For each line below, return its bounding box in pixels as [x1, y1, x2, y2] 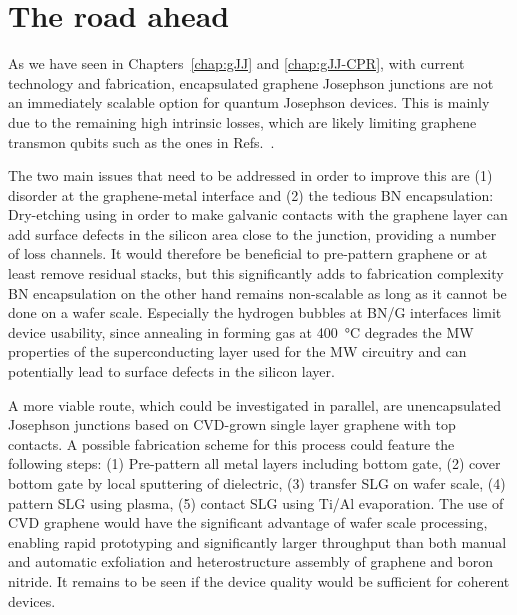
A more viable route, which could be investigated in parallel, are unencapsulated [8, 394, 502, 415]
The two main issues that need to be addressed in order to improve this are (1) [8, 165, 493, 186]
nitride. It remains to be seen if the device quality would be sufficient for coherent [8, 570, 510, 591]
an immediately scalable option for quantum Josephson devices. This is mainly [8, 92, 490, 113]
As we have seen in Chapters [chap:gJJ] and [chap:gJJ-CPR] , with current [8, 53, 465, 74]
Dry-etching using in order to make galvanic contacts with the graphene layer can [8, 204, 508, 225]
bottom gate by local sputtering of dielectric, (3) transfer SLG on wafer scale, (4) [8, 473, 506, 493]
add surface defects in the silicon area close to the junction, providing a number [8, 223, 497, 244]
